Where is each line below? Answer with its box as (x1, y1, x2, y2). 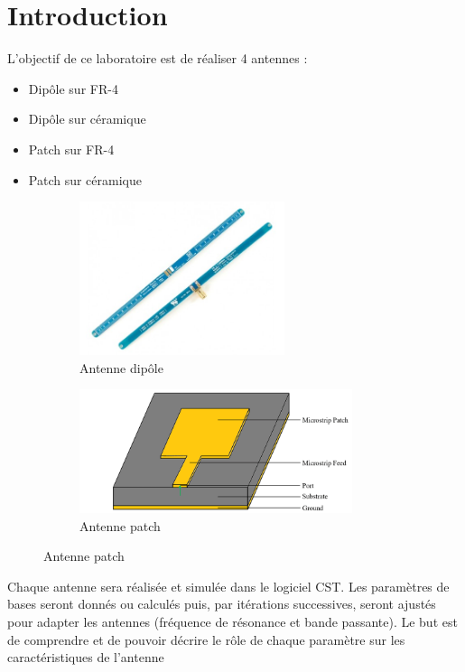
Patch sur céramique (28, 170, 142, 189)
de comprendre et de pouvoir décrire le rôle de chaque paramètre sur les (7, 630, 405, 649)
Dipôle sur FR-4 (28, 79, 118, 98)
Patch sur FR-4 (28, 139, 115, 158)
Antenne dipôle (79, 358, 163, 377)
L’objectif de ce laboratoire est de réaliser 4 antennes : (7, 49, 308, 68)
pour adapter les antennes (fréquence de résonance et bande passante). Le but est (7, 611, 458, 630)
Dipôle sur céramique (28, 109, 146, 128)
